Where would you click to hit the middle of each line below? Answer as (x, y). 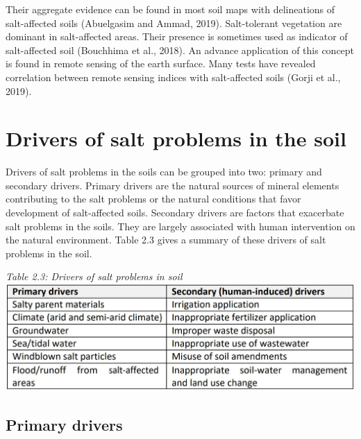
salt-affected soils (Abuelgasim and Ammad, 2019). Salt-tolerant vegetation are (174, 23)
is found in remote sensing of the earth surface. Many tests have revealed (161, 63)
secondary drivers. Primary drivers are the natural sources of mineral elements (173, 185)
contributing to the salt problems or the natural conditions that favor (153, 199)
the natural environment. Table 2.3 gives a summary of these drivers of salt (166, 240)
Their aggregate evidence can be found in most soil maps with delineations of (170, 9)
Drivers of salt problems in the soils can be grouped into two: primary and (164, 172)
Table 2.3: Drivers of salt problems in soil (94, 276)
